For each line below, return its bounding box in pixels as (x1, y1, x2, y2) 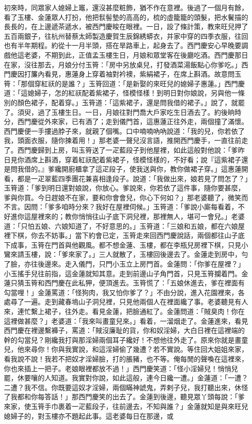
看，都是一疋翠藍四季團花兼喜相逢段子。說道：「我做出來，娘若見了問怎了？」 (4, 173, 248, 183)
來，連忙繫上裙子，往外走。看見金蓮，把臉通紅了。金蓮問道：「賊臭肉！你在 (4, 306, 245, 316)
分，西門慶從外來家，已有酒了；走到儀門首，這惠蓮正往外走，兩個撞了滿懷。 (4, 116, 248, 126)
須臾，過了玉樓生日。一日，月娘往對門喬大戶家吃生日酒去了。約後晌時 (17, 107, 241, 117)
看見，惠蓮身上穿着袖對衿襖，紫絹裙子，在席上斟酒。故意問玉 (44, 69, 241, 79)
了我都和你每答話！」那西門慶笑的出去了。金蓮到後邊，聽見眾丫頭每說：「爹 (4, 392, 245, 402)
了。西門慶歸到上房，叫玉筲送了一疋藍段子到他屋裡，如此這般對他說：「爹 (4, 144, 238, 155)
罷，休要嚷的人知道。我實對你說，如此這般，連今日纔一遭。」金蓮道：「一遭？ (4, 373, 248, 383)
